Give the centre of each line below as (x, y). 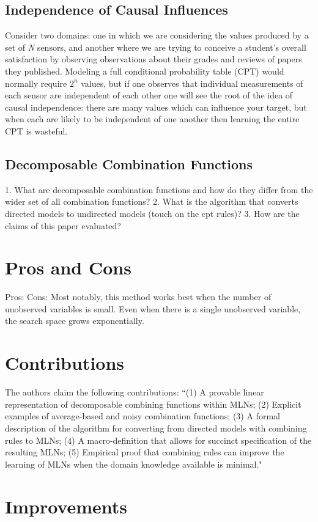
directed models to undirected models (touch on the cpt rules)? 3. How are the (152, 213)
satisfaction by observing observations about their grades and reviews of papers (153, 59)
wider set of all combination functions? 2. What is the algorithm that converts (152, 201)
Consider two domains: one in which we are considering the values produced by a (157, 35)
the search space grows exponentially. (75, 321)
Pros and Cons (68, 267)
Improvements (66, 506)
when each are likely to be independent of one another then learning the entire (152, 119)
